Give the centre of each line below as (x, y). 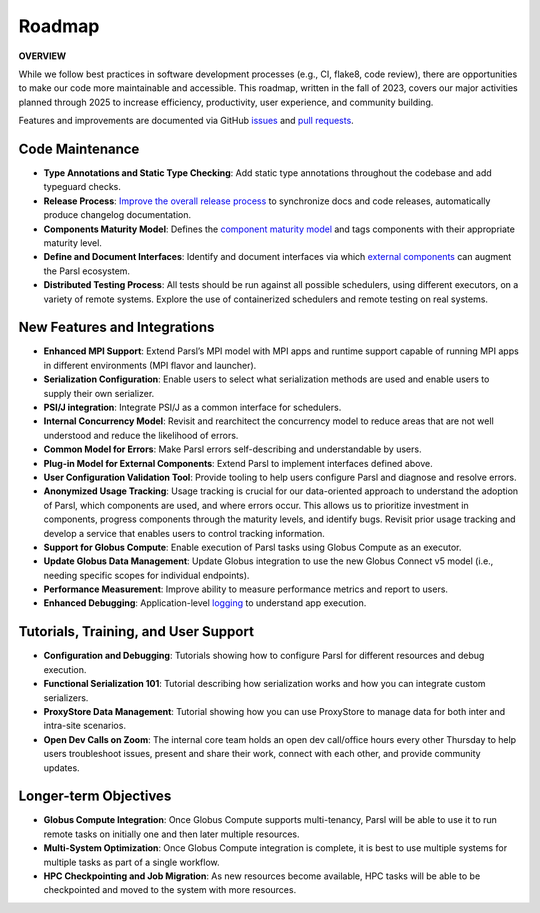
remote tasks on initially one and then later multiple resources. (171, 834)
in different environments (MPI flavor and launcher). (150, 365)
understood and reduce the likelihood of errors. (141, 435)
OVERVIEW (42, 56)
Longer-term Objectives (95, 796)
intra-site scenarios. (85, 726)
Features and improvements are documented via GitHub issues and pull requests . (186, 121)
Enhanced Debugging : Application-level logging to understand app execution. (205, 603)
